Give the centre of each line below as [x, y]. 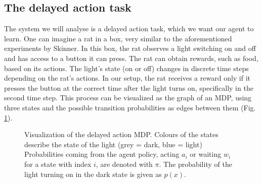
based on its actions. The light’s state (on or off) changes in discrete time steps [126, 68]
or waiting [206, 154]
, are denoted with [124, 164]
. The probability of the [195, 164]
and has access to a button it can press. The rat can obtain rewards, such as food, [131, 58]
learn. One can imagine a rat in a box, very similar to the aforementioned [118, 38]
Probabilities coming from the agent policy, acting [102, 154]
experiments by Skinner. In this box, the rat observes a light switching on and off [130, 48]
